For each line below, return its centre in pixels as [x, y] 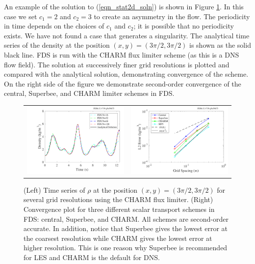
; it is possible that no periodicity [184, 26]
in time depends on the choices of [54, 26]
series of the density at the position [57, 45]
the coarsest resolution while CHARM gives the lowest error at [118, 238]
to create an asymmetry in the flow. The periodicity [172, 16]
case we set [21, 16]
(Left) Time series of [54, 190]
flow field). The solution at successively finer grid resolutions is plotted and [117, 64]
